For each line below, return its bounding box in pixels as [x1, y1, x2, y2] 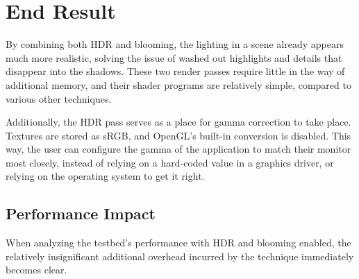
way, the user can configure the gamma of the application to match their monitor [6, 142, 351, 156]
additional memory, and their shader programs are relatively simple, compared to [6, 77, 351, 92]
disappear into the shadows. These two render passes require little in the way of [6, 64, 345, 78]
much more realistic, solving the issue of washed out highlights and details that [6, 50, 342, 65]
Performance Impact [6, 203, 156, 224]
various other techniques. [6, 91, 112, 105]
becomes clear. [6, 262, 67, 277]
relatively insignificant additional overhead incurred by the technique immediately [6, 248, 354, 263]
